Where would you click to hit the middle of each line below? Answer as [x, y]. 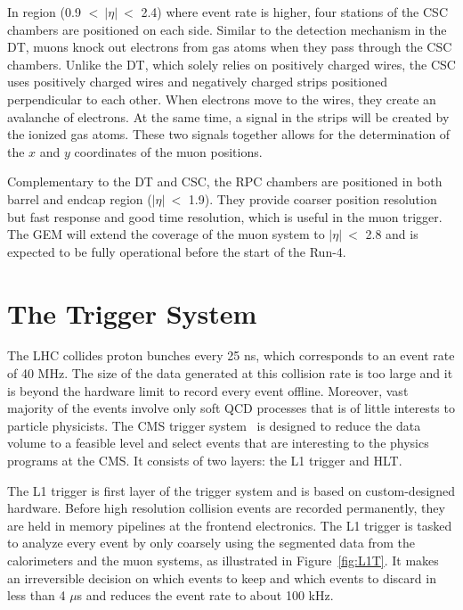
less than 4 [37, 595]
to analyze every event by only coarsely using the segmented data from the [211, 543]
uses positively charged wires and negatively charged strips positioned [197, 82]
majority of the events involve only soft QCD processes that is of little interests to [231, 408]
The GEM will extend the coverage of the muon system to [166, 234]
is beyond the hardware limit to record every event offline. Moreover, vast [208, 390]
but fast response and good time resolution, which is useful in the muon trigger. [225, 216]
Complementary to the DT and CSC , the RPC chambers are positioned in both [225, 181]
